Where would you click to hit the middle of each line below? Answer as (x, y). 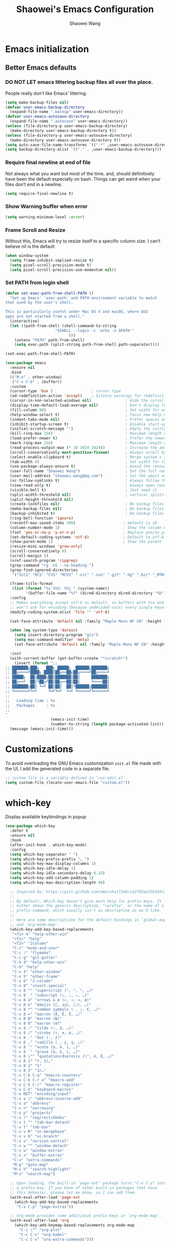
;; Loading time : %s (30, 700)
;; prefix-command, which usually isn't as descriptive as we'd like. (86, 911)
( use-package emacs (26, 363)
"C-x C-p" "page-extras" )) (45, 1207)
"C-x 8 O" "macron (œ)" (37, 1023)
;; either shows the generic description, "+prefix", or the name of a (87, 906)
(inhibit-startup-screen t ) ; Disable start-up (88, 424)
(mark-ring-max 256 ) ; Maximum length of (89, 443)
